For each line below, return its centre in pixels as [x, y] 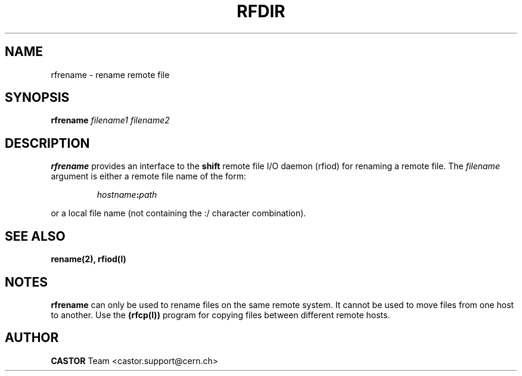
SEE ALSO [35, 236]
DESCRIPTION [47, 143]
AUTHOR [32, 338]
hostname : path [127, 195]
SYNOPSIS [37, 98]
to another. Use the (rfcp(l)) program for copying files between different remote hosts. [220, 315]
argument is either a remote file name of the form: [149, 176]
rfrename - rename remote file [110, 74]
